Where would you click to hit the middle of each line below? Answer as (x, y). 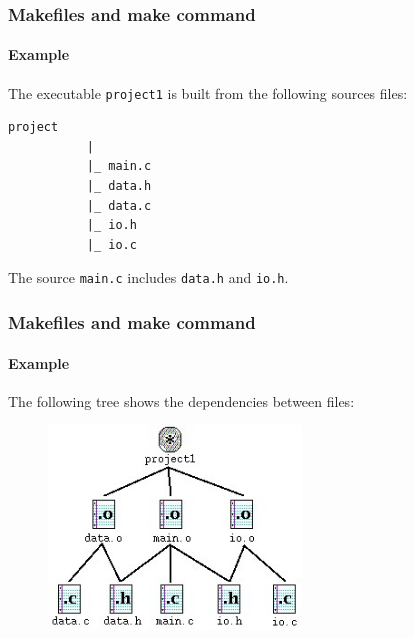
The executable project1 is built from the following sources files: (208, 92)
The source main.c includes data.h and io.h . (148, 277)
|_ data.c (119, 205)
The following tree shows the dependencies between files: (181, 400)
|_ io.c (111, 244)
